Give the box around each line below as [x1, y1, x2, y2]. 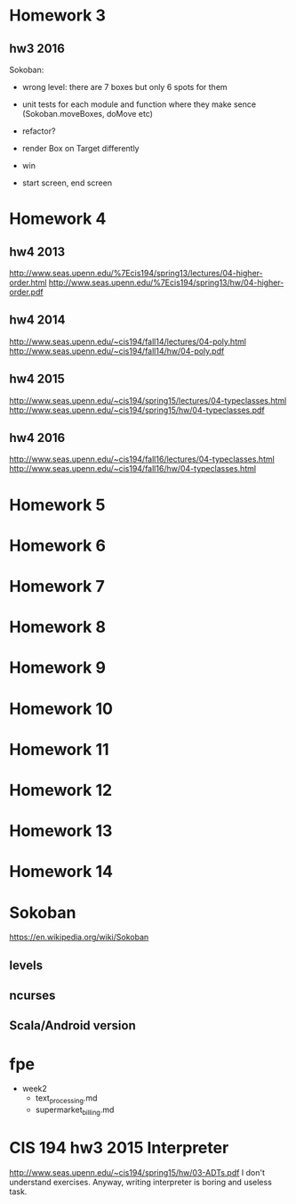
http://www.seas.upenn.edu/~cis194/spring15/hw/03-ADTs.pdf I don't [9, 1167, 265, 1177]
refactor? [21, 126, 56, 136]
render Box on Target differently [21, 143, 140, 153]
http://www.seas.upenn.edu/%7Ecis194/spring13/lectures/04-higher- [9, 268, 264, 278]
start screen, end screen [21, 177, 113, 188]
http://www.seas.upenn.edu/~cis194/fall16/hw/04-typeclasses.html [9, 463, 256, 474]
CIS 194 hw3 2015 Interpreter [9, 1138, 229, 1159]
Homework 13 [9, 821, 113, 841]
